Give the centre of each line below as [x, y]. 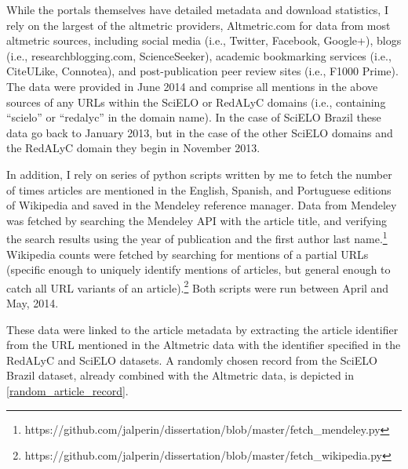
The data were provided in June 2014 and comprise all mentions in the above [192, 86]
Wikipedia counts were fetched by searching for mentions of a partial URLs [188, 254]
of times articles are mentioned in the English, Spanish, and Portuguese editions [199, 189]
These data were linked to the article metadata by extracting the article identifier [202, 329]
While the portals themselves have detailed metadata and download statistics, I [197, 9]
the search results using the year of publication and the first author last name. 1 [197, 237]
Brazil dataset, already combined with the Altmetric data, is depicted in [180, 375]
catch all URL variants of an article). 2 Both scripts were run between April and [198, 286]
